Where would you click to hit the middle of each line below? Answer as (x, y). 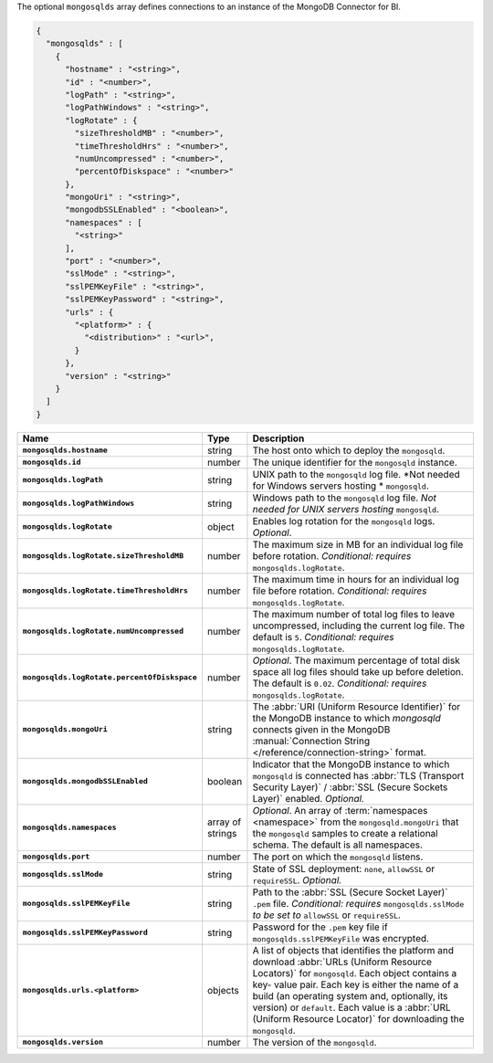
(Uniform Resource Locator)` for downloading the (358, 1018)
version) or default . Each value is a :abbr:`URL (351, 1007)
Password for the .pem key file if (320, 927)
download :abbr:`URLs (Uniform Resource (342, 962)
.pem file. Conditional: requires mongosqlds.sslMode (358, 903)
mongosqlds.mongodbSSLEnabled (85, 781)
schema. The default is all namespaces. (338, 845)
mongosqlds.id (52, 463)
